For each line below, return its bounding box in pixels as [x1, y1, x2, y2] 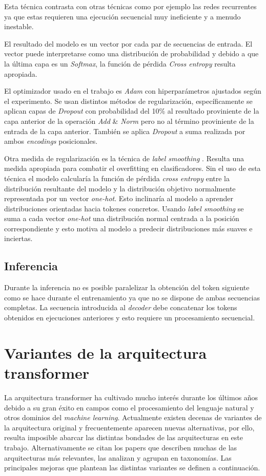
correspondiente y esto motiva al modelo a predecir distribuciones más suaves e [4, 223, 253, 233]
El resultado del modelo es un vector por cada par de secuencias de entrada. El [4, 38, 253, 49]
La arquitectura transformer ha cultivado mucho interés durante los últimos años [4, 392, 258, 402]
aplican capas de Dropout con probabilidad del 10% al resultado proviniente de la [4, 105, 259, 116]
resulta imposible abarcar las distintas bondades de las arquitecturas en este [4, 432, 243, 443]
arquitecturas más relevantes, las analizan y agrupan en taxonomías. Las [4, 452, 232, 463]
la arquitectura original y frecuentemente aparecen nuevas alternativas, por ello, [4, 422, 255, 432]
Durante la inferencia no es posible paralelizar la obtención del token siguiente [4, 282, 250, 293]
